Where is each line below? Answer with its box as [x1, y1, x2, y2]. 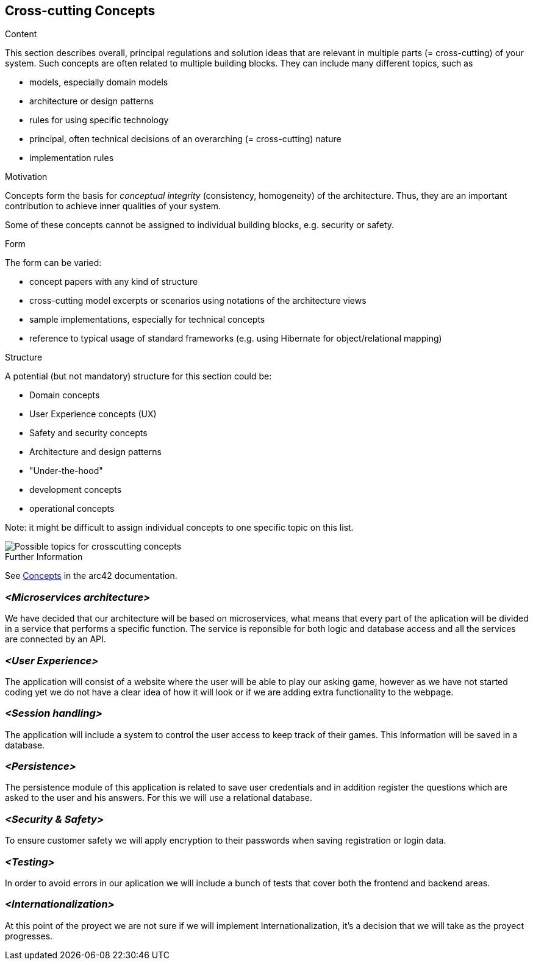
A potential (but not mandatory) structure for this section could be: [5, 371, 272, 382]
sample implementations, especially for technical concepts [29, 314, 265, 325]
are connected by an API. [5, 634, 106, 645]
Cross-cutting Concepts [5, 3, 156, 18]
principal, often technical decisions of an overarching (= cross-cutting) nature [29, 134, 342, 145]
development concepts [29, 484, 122, 495]
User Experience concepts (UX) [29, 409, 157, 420]
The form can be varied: [5, 257, 102, 268]
